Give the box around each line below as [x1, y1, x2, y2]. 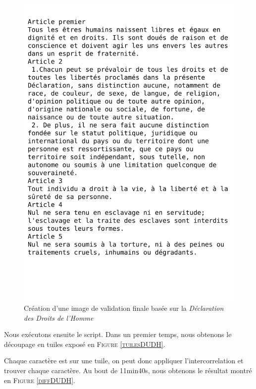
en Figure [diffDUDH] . [4, 375, 76, 385]
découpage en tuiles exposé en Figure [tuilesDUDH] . [4, 339, 165, 349]
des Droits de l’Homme [24, 312, 94, 323]
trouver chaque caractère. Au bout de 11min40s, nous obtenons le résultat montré [4, 365, 252, 376]
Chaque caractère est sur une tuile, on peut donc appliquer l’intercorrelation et [4, 355, 244, 366]
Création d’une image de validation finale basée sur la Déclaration [24, 303, 224, 313]
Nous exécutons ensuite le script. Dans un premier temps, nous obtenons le [4, 329, 232, 340]
